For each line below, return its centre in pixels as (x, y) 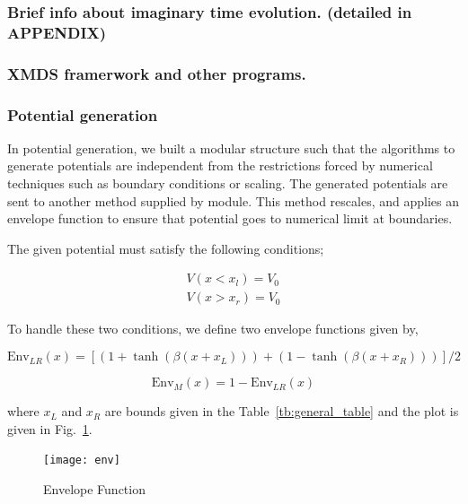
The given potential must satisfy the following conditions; (166, 248)
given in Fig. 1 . (50, 428)
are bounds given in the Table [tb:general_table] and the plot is (282, 411)
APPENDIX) (57, 32)
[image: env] (82, 461)
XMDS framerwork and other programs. (157, 73)
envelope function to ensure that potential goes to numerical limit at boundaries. (230, 218)
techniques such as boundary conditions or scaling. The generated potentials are (228, 183)
